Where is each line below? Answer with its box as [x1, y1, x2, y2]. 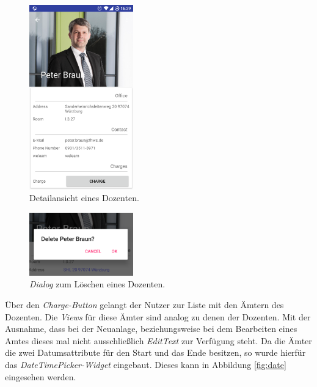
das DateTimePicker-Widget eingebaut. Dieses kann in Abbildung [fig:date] [5, 358, 286, 371]
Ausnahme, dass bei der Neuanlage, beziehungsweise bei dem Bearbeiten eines [5, 322, 297, 335]
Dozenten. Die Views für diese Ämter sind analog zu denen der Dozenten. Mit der [5, 310, 311, 323]
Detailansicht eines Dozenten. [29, 191, 139, 204]
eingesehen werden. [5, 370, 76, 383]
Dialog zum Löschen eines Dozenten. [29, 278, 166, 290]
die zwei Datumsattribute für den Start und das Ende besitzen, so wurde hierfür [5, 346, 306, 359]
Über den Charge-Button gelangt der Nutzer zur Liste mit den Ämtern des [5, 298, 284, 311]
